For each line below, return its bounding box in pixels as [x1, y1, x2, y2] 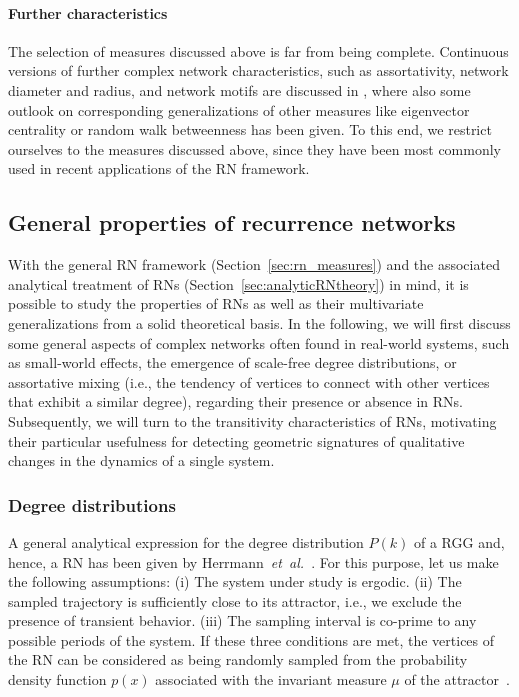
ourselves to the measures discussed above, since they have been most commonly [8, 138, 502, 159]
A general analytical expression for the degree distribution [8, 531, 364, 552]
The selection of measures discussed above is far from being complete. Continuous [8, 40, 509, 61]
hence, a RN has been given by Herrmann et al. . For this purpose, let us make [8, 551, 499, 572]
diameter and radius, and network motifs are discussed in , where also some [8, 79, 471, 100]
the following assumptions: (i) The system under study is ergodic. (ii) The [8, 571, 462, 592]
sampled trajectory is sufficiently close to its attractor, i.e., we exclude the [8, 590, 462, 611]
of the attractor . [404, 669, 510, 690]
